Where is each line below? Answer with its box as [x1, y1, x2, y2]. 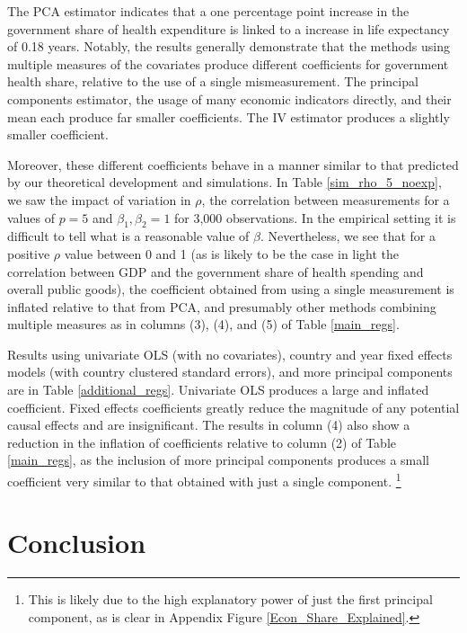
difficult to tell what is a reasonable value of [7, 227, 250, 245]
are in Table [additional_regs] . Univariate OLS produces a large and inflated [7, 380, 429, 399]
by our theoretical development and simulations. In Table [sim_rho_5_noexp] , [7, 173, 442, 192]
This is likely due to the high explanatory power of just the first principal [28, 590, 433, 609]
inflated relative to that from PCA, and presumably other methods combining [7, 297, 436, 316]
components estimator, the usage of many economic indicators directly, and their [7, 89, 452, 108]
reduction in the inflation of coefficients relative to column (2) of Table [7, 432, 396, 451]
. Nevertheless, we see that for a [260, 227, 436, 245]
